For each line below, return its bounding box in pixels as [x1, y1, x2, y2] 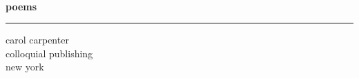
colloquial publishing [6, 46, 93, 60]
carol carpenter [6, 32, 69, 47]
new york [6, 59, 44, 74]
